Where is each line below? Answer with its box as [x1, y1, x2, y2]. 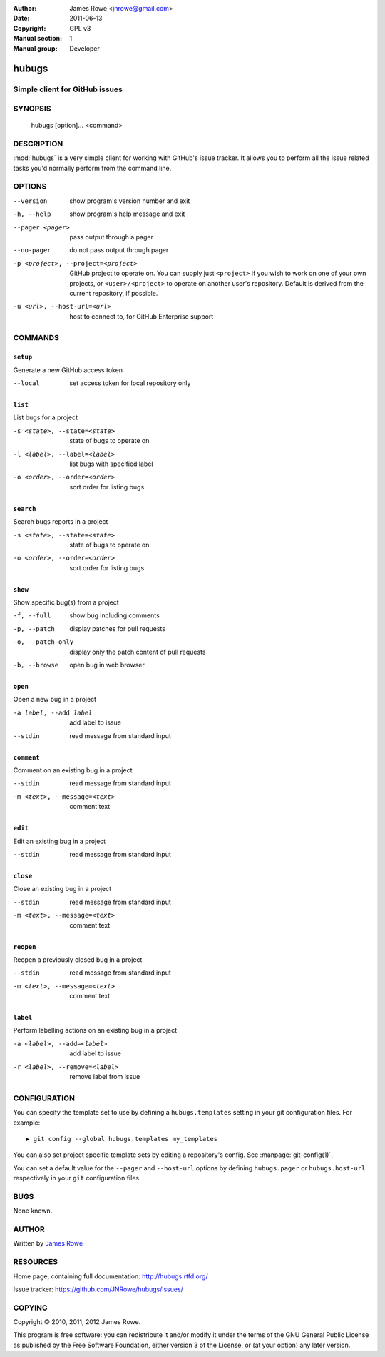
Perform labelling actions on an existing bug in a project [13, 1026, 178, 1035]
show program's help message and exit [69, 209, 185, 218]
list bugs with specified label [69, 459, 153, 468]
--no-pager [13, 247, 51, 254]
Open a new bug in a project [13, 695, 96, 704]
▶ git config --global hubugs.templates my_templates [26, 1135, 217, 1143]
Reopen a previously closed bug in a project [13, 955, 143, 964]
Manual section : [13, 34, 63, 43]
